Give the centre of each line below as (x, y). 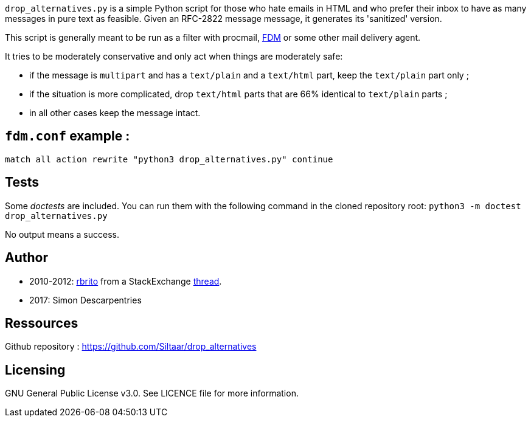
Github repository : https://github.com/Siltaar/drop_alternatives (131, 347)
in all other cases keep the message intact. (115, 113)
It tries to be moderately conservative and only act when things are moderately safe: (174, 56)
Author (26, 258)
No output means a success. (62, 234)
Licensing (35, 370)
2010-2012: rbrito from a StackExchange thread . (126, 281)
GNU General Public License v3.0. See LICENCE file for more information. (152, 393)
